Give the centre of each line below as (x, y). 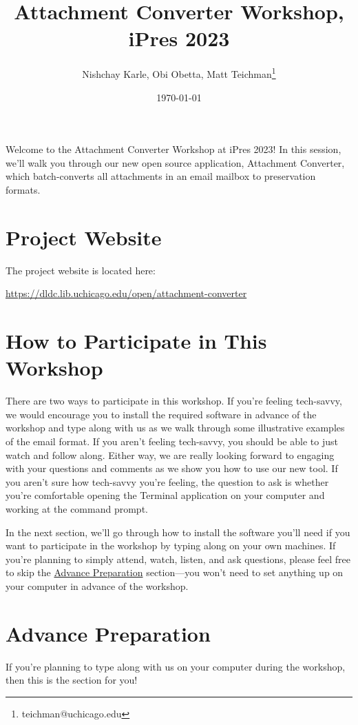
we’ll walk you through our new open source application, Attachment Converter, (175, 162)
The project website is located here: (81, 270)
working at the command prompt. (77, 508)
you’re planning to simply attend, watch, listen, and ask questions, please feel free (178, 559)
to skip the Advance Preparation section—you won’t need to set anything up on (175, 572)
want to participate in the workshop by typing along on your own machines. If (171, 545)
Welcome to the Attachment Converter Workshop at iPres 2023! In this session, (173, 149)
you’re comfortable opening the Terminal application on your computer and (165, 495)
